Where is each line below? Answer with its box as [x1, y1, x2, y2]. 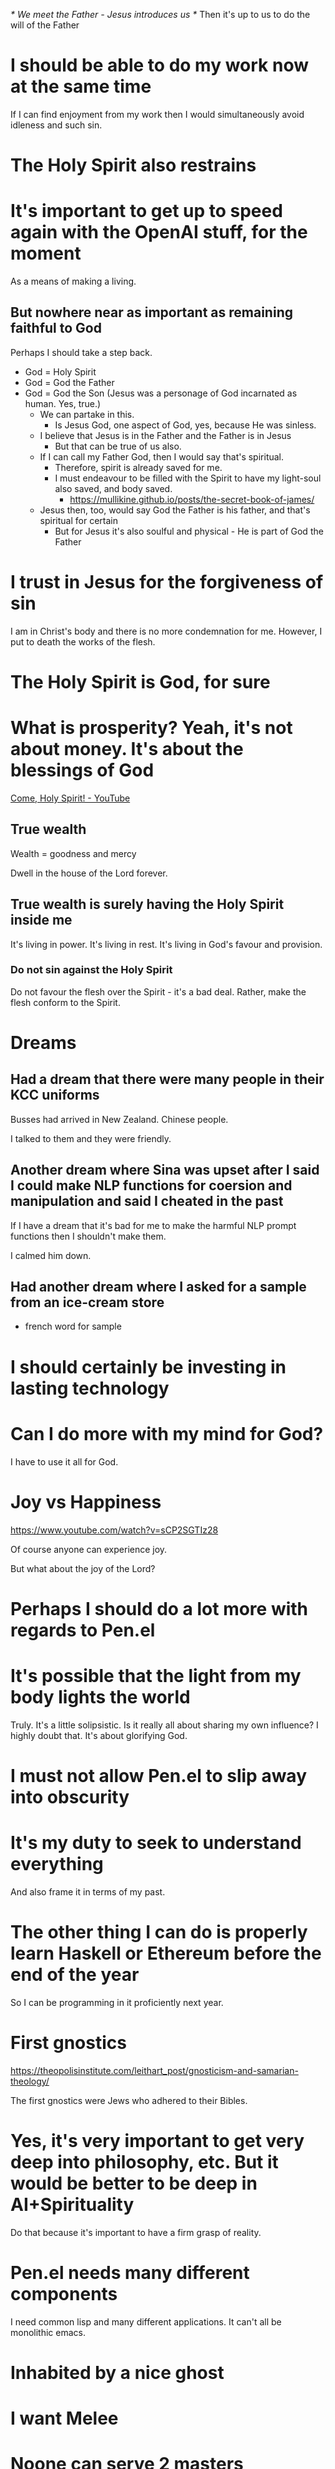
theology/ [10, 2075, 50, 2087]
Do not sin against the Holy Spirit [10, 963, 173, 977]
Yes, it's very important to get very [10, 2129, 305, 2152]
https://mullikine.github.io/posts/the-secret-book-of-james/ [69, 493, 315, 505]
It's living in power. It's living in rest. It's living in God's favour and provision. [10, 938, 323, 950]
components [10, 2282, 118, 2305]
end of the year [10, 1963, 140, 1986]
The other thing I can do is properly [10, 1920, 308, 1943]
